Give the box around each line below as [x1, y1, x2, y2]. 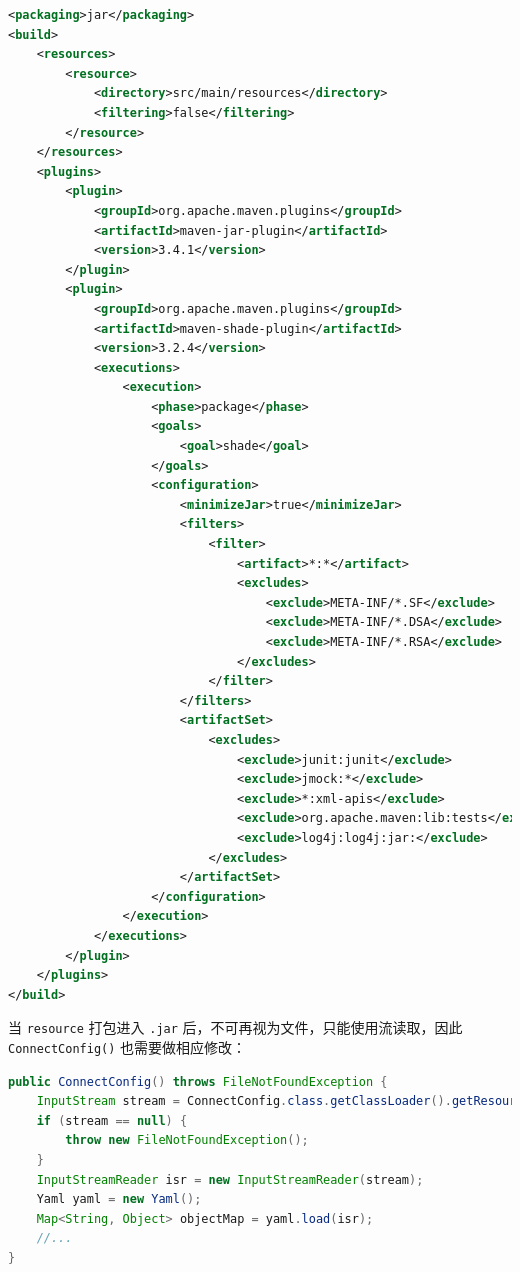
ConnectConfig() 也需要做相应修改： [8, 1036, 247, 1057]
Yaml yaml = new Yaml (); [36, 1192, 202, 1207]
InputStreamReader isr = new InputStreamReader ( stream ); [36, 1172, 424, 1187]
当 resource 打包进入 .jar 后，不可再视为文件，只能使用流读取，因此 [8, 1017, 463, 1038]
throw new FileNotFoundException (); [65, 1133, 309, 1148]
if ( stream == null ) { [36, 1113, 188, 1128]
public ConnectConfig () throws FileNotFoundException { [8, 1074, 388, 1089]
